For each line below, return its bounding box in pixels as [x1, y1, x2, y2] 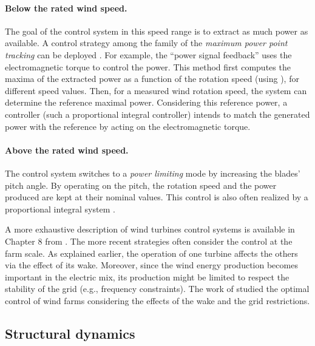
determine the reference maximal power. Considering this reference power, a [5, 96, 288, 109]
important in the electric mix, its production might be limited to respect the [5, 270, 290, 283]
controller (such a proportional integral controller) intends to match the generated [5, 107, 310, 120]
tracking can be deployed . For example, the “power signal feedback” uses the [5, 48, 292, 61]
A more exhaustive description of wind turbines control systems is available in [5, 223, 295, 236]
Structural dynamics [5, 324, 135, 342]
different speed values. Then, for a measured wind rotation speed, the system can [5, 84, 307, 97]
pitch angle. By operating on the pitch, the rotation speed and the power [5, 178, 277, 191]
